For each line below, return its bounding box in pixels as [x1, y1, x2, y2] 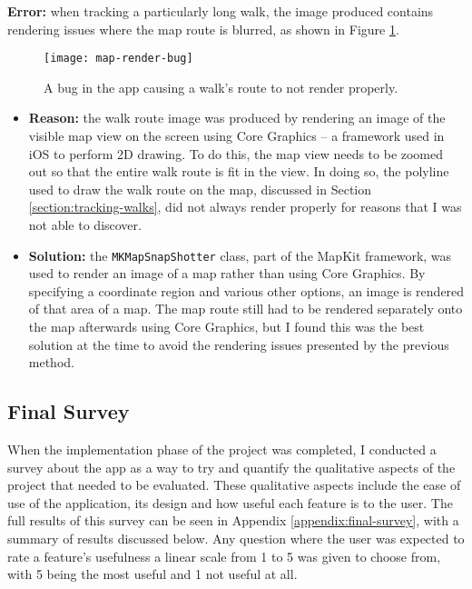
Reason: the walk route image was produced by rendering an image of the [28, 108, 446, 127]
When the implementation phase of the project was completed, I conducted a [7, 440, 437, 459]
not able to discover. [28, 215, 142, 234]
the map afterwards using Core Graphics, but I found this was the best [28, 317, 425, 336]
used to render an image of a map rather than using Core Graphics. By [28, 264, 426, 283]
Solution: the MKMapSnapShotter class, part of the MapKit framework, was [28, 245, 452, 265]
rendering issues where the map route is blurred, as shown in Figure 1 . [7, 19, 399, 38]
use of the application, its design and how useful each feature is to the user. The [7, 493, 453, 512]
